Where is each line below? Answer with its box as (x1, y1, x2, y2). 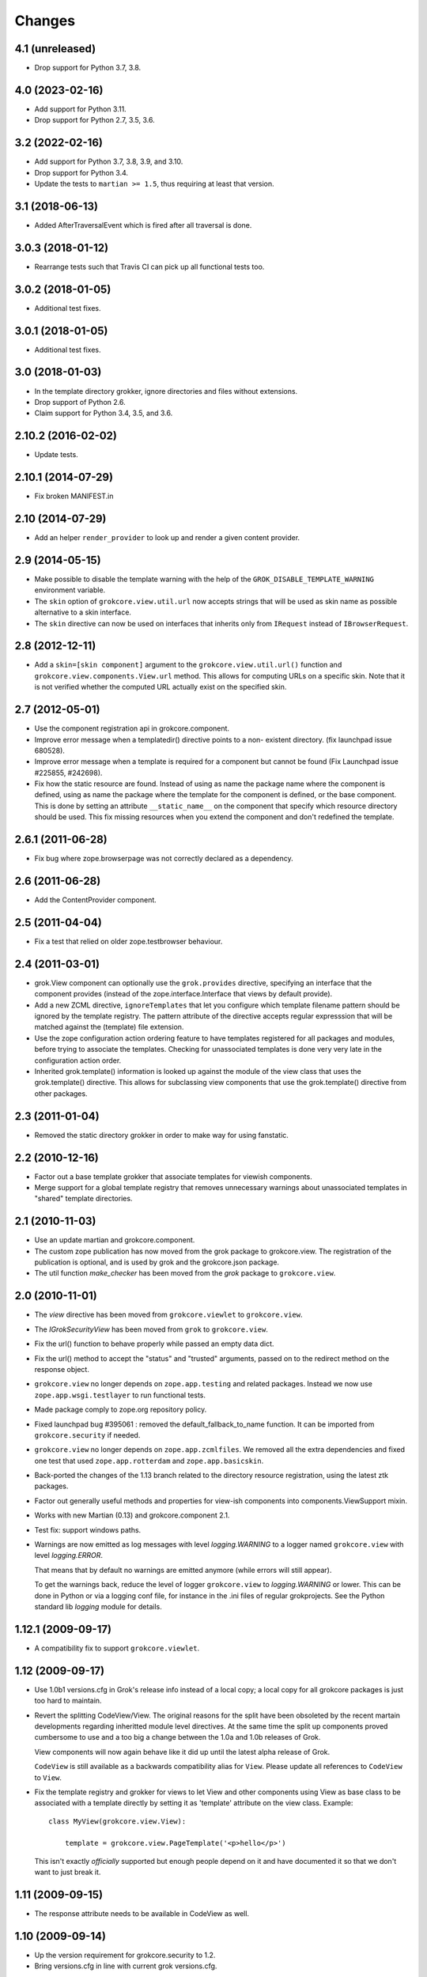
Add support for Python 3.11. (34, 104, 127, 114)
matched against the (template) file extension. (34, 1023, 184, 1032)
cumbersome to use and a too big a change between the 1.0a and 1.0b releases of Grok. (34, 1733, 321, 1742)
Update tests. (34, 450, 78, 459)
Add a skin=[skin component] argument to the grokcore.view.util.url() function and (34, 660, 342, 670)
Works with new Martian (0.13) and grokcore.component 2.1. (34, 1510, 230, 1520)
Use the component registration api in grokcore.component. (34, 724, 229, 733)
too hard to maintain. (34, 1696, 102, 1706)
